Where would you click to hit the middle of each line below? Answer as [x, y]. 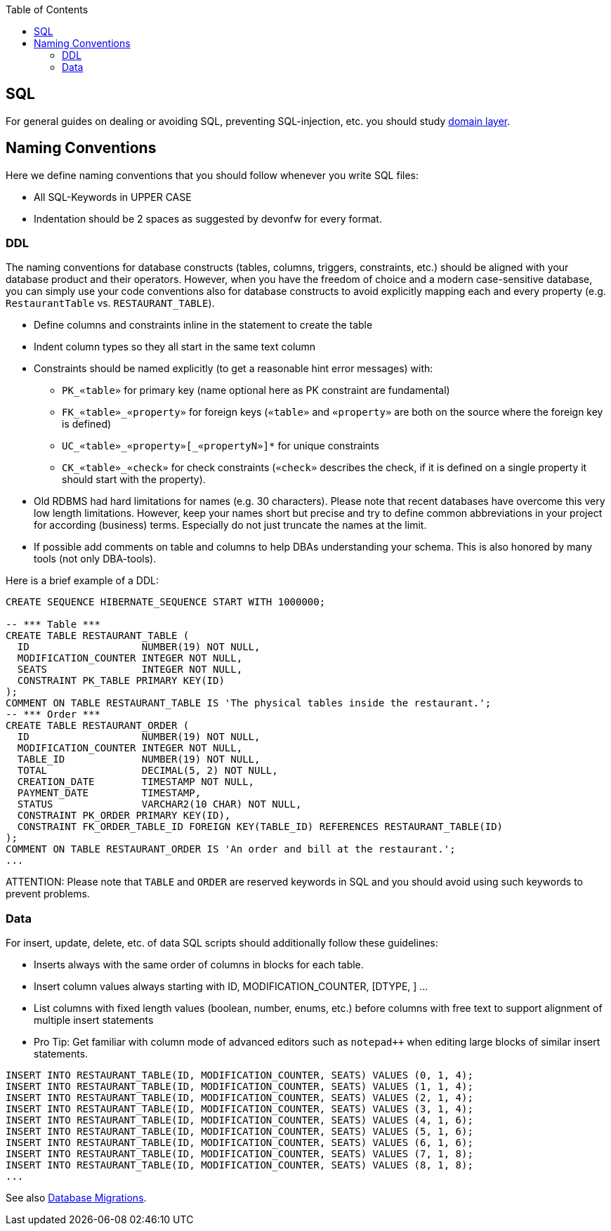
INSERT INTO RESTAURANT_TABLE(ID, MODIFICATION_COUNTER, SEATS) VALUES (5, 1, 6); [239, 1132]
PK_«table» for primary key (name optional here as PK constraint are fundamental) [256, 390]
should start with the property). [134, 480]
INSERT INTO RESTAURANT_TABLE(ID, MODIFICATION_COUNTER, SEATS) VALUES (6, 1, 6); [239, 1143]
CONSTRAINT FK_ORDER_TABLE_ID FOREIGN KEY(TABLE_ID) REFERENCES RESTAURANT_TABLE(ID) [260, 827]
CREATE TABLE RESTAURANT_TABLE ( [98, 636]
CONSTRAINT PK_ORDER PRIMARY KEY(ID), [124, 816]
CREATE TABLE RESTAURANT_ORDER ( [98, 726]
